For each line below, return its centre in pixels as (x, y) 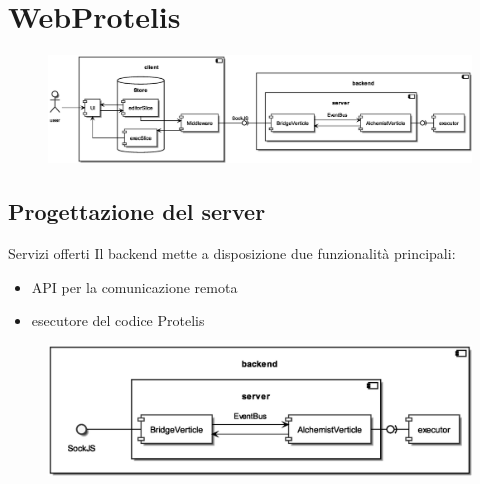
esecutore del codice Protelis (118, 320)
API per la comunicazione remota (134, 286)
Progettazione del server (137, 211)
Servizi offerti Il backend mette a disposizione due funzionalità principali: (232, 252)
